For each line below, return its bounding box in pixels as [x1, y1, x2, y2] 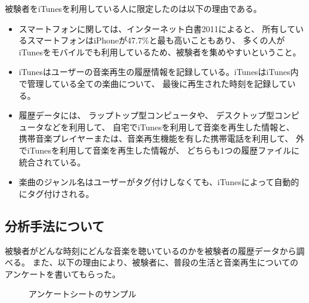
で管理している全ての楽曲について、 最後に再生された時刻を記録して [18, 77, 288, 89]
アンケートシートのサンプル [29, 288, 137, 300]
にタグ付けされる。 [18, 187, 94, 199]
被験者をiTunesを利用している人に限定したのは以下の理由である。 [5, 2, 262, 14]
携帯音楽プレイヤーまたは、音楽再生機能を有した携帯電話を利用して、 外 [18, 132, 304, 145]
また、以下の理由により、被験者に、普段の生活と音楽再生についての [32, 256, 298, 268]
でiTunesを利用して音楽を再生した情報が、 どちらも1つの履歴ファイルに [18, 143, 299, 156]
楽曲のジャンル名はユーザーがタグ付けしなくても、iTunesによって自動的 [18, 176, 299, 188]
